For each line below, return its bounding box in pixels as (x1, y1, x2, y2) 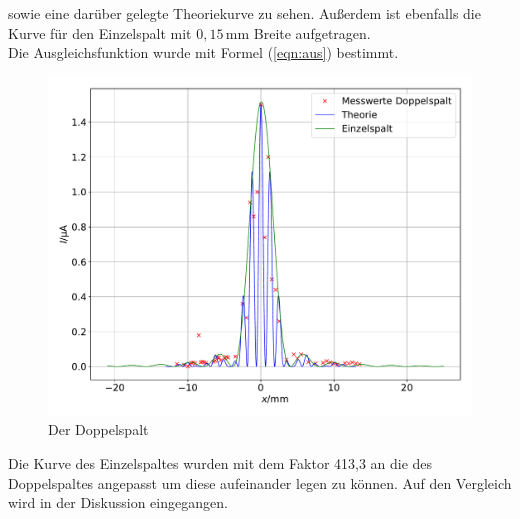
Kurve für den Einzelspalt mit (8, 22, 192, 43)
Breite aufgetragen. (253, 22, 371, 43)
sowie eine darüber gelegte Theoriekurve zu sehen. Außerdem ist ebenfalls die (8, 3, 481, 23)
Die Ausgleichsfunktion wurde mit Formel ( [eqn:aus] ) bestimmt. (8, 42, 399, 63)
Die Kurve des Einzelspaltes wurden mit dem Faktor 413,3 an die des (8, 453, 433, 474)
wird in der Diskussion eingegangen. (8, 492, 228, 513)
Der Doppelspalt (48, 419, 149, 440)
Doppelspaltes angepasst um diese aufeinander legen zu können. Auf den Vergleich (8, 472, 512, 493)
